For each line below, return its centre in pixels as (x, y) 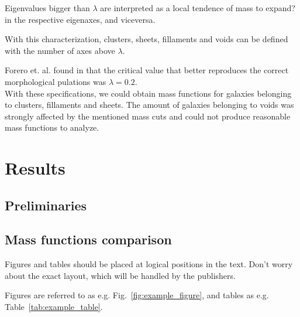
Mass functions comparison (88, 239)
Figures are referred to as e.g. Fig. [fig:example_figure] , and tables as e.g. (137, 295)
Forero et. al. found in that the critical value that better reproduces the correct (147, 70)
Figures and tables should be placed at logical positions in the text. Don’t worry (149, 264)
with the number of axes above (60, 50)
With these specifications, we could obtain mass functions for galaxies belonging (148, 93)
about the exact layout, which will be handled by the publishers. (120, 275)
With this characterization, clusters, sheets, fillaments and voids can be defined (146, 39)
